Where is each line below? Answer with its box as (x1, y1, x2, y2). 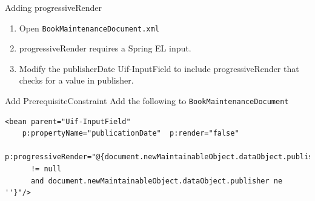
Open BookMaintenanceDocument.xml (19, 21, 159, 34)
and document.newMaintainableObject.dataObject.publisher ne (30, 176, 283, 185)
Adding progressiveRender (5, 1, 102, 13)
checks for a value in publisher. (19, 74, 134, 87)
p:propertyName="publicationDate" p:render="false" (22, 129, 239, 138)
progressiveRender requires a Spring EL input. (19, 42, 191, 54)
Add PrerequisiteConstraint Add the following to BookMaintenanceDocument (5, 94, 289, 107)
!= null (30, 165, 62, 174)
